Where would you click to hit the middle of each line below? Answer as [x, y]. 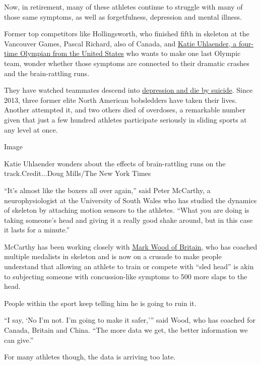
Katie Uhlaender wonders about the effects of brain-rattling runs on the [115, 163]
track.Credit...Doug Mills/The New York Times [78, 173]
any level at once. [31, 129]
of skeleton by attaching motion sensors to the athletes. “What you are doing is [127, 210]
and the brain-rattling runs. [47, 73]
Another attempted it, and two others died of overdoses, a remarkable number [125, 110]
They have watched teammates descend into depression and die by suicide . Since [128, 90]
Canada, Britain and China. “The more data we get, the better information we [126, 330]
